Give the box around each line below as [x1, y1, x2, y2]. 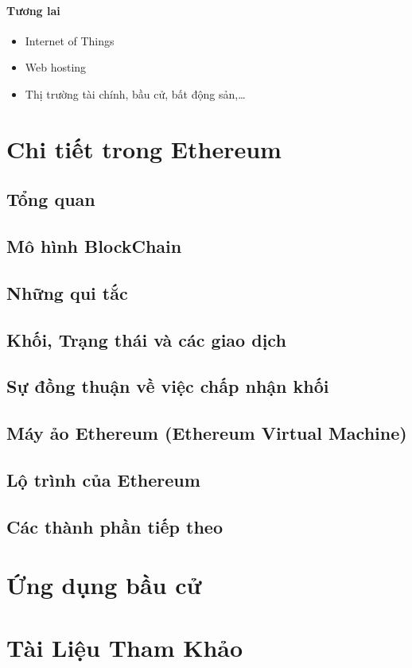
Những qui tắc [6, 280, 128, 305]
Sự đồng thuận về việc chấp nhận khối [6, 374, 329, 398]
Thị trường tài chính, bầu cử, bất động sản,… [25, 85, 246, 102]
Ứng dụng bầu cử [6, 569, 202, 601]
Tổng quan [6, 187, 95, 212]
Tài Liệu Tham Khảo [6, 631, 243, 663]
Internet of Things [25, 32, 115, 49]
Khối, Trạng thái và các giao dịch [6, 327, 286, 351]
